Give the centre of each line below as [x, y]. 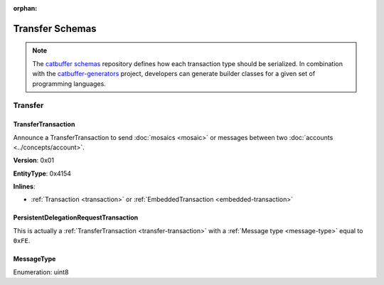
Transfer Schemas [55, 28]
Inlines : [24, 187]
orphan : [25, 8]
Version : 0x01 [34, 161]
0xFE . [22, 241]
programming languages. [69, 84]
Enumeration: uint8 [41, 272]
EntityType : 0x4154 [42, 173]
